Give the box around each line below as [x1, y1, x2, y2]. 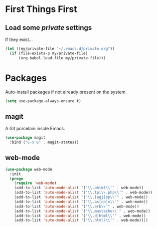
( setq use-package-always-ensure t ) [5, 98, 81, 103]
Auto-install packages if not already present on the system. [5, 89, 127, 95]
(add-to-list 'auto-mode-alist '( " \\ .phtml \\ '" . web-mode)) [14, 186, 144, 191]
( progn [9, 176, 23, 181]
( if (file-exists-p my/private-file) [9, 51, 88, 56]
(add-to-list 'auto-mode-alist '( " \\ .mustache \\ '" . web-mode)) [14, 209, 151, 214]
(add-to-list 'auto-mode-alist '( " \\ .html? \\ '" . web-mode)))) [14, 218, 149, 223]
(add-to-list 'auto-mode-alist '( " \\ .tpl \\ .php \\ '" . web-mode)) [14, 190, 153, 195]
